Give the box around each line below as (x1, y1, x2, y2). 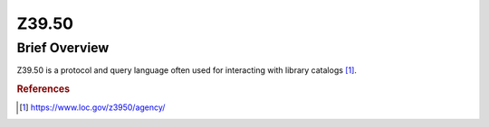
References (16, 83, 71, 95)
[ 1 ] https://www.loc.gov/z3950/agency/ (19, 102, 166, 113)
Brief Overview (16, 40, 110, 56)
